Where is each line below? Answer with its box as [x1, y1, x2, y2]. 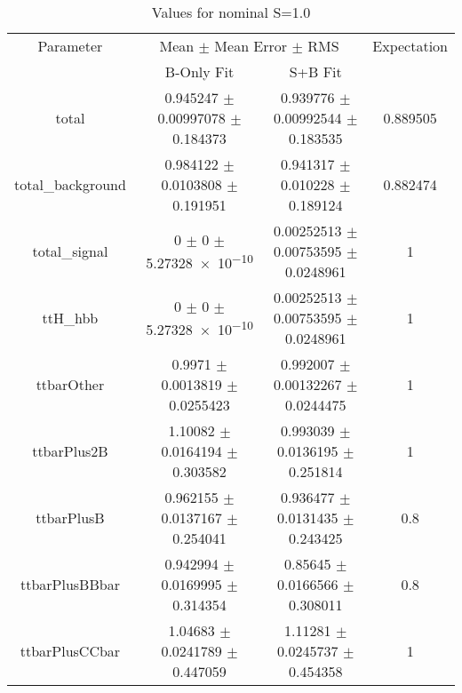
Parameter [37, 36, 103, 56]
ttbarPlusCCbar [20, 641, 121, 661]
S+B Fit [289, 61, 342, 82]
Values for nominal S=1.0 [151, 2, 311, 22]
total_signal [32, 241, 108, 261]
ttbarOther [36, 374, 105, 394]
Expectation [372, 36, 448, 56]
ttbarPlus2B [32, 441, 108, 461]
